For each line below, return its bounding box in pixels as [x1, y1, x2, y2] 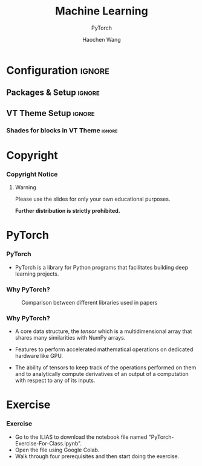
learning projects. [15, 270, 59, 277]
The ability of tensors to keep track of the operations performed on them [15, 364, 197, 371]
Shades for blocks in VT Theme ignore [6, 126, 118, 134]
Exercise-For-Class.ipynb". [15, 439, 82, 447]
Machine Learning [55, 4, 148, 18]
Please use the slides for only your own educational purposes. [15, 195, 171, 203]
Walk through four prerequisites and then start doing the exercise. [15, 452, 180, 460]
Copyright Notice [6, 170, 58, 178]
